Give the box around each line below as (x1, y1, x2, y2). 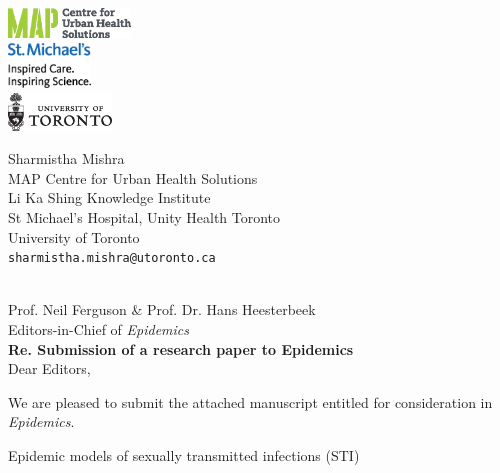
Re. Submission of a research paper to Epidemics (8, 338, 354, 359)
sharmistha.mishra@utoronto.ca (8, 251, 216, 266)
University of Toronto (8, 226, 140, 247)
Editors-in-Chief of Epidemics (8, 318, 190, 339)
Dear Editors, (8, 358, 91, 379)
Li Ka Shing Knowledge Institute (8, 187, 211, 208)
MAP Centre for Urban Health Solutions (8, 167, 258, 188)
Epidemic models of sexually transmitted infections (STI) (8, 444, 360, 465)
